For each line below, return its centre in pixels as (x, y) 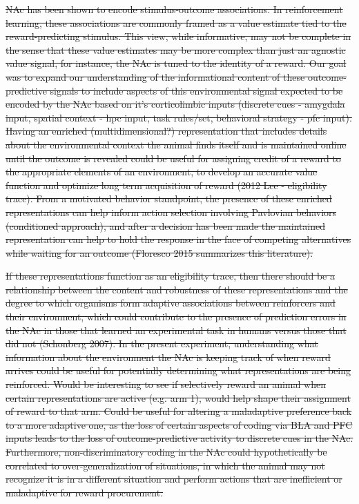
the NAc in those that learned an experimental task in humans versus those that (176, 330)
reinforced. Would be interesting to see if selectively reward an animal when (166, 384)
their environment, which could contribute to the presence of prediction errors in (176, 317)
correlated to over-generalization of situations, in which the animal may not (165, 465)
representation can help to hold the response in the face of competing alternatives (178, 239)
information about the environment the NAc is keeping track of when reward (168, 357)
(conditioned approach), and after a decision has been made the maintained (166, 225)
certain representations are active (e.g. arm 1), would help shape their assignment (178, 397)
